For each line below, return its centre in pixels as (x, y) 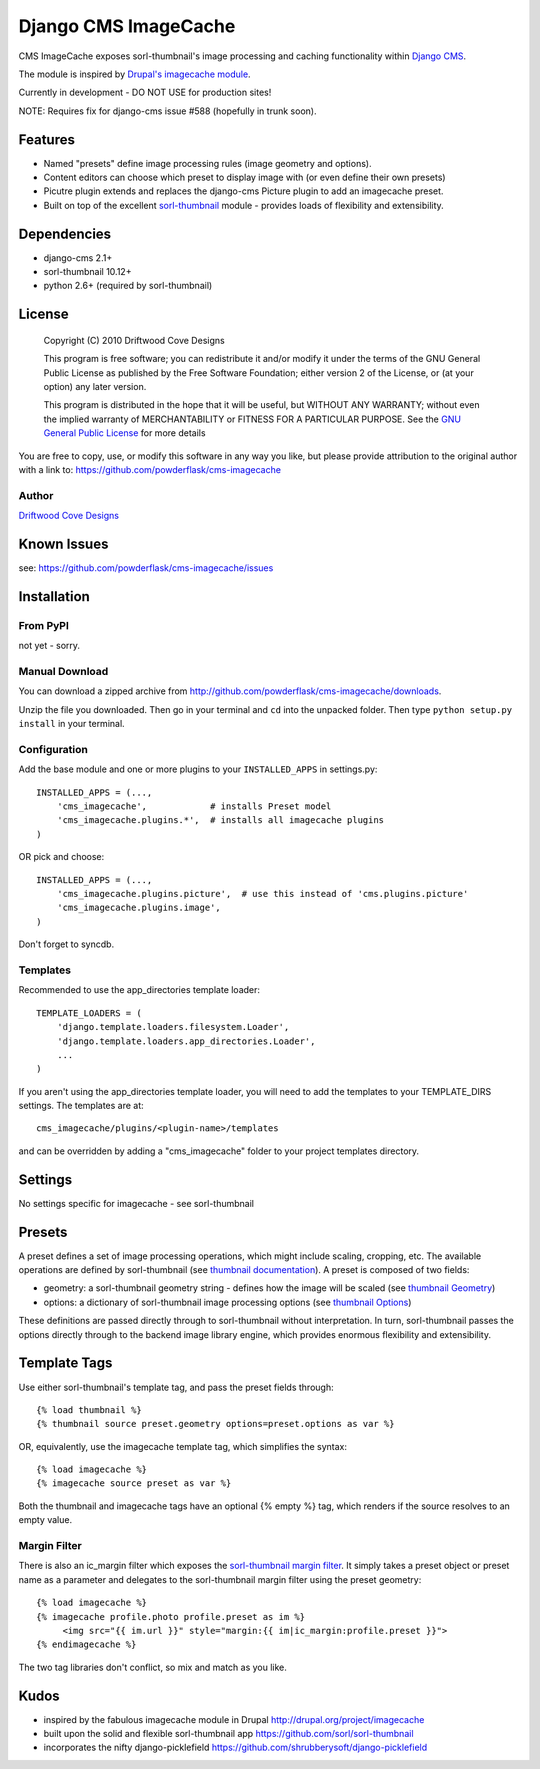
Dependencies (65, 233)
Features (46, 139)
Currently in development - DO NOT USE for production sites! (145, 92)
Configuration (53, 749)
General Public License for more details (124, 433)
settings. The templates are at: (81, 1106)
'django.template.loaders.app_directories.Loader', (186, 1041)
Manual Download (63, 671)
